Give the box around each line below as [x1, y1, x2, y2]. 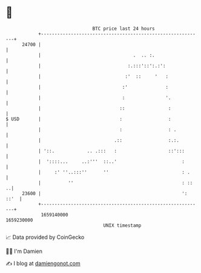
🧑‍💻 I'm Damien [5, 247, 43, 255]
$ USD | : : [5, 116, 171, 122]
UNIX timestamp [103, 222, 142, 229]
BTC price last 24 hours [92, 26, 155, 32]
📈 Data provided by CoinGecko [5, 233, 85, 241]
